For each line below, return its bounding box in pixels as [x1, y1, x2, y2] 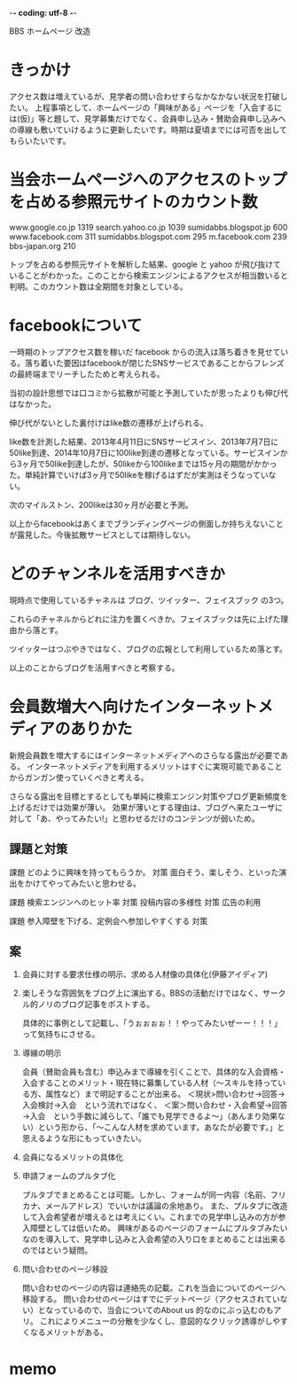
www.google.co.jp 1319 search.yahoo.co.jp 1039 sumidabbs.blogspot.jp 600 [9, 222, 288, 232]
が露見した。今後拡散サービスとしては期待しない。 [9, 529, 196, 540]
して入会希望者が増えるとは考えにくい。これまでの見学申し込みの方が [21, 1212, 278, 1223]
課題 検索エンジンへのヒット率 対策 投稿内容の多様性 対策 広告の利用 [9, 896, 262, 907]
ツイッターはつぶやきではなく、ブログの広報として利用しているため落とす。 [9, 643, 288, 654]
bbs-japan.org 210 [9, 240, 77, 251]
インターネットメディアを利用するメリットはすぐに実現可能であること [26, 761, 283, 771]
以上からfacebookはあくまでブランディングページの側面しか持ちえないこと [9, 518, 284, 528]
